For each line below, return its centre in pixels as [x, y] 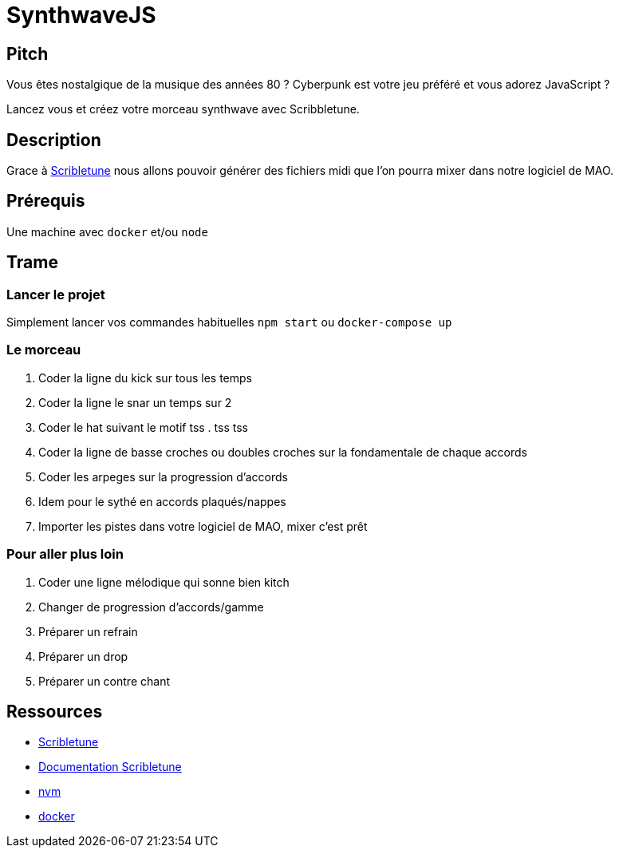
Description [54, 140]
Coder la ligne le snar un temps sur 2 [135, 402]
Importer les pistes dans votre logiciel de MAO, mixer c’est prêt [203, 526]
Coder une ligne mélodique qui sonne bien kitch [164, 582]
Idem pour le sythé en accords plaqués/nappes [162, 501]
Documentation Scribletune [110, 767]
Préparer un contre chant [104, 681]
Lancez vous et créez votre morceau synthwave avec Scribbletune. [183, 109]
